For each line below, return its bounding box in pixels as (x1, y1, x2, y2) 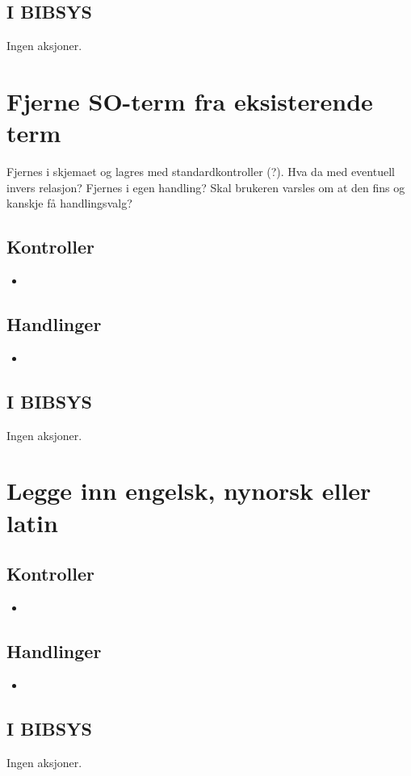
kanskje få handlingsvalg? (6, 195, 132, 212)
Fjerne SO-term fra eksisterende (6, 84, 373, 117)
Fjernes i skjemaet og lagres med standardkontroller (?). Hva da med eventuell (6, 163, 395, 180)
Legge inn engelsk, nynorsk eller (6, 474, 371, 507)
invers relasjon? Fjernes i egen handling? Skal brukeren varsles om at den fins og (6, 178, 405, 195)
